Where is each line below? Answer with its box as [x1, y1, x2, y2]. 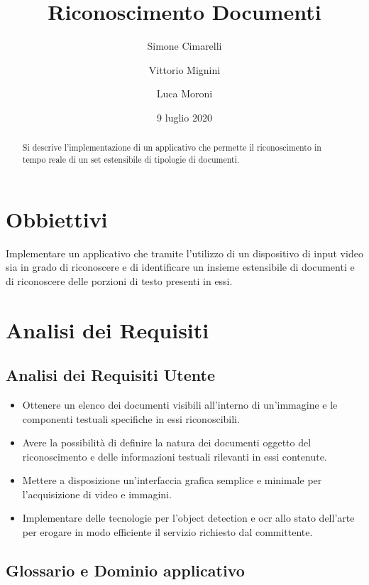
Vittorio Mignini [148, 62, 221, 77]
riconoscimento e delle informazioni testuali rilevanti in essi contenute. [22, 449, 327, 463]
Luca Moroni [156, 86, 213, 101]
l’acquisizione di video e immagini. [22, 486, 172, 501]
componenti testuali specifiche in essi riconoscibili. [22, 411, 240, 426]
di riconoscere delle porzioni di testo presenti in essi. [6, 273, 233, 288]
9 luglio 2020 [157, 109, 212, 124]
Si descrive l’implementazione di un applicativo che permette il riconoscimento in [22, 141, 321, 154]
